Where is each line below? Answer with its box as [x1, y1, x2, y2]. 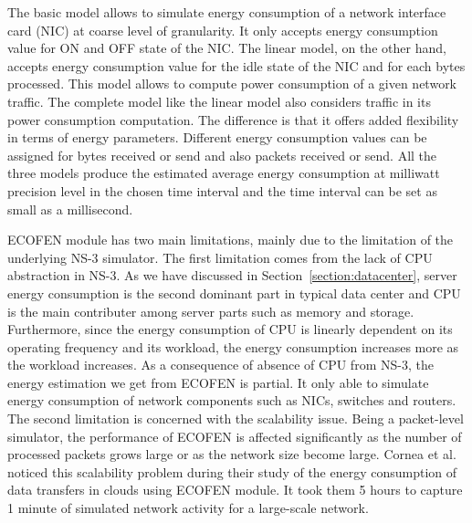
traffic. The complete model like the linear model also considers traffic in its [7, 91, 431, 110]
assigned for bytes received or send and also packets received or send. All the [7, 145, 437, 164]
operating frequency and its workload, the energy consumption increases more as [7, 337, 459, 356]
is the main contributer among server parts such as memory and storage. [7, 301, 414, 320]
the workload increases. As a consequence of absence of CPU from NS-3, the [7, 355, 434, 374]
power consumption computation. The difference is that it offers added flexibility [7, 110, 459, 129]
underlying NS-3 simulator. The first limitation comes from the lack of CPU [7, 247, 433, 267]
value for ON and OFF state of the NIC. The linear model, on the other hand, [7, 38, 446, 58]
